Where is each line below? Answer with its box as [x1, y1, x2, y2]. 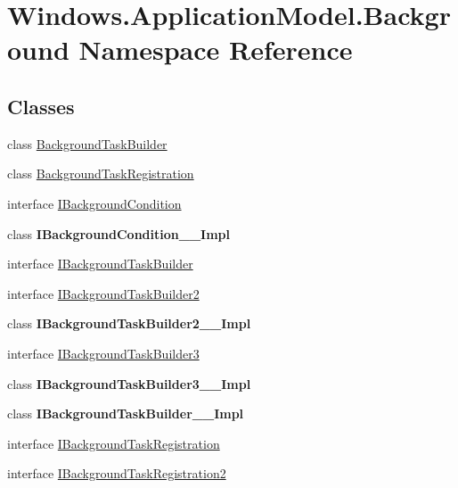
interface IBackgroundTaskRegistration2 [7, 464, 226, 483]
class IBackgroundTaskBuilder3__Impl [7, 374, 251, 393]
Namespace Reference [78, 31, 353, 68]
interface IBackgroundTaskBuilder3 [7, 343, 200, 362]
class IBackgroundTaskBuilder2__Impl [7, 314, 251, 333]
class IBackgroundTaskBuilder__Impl [7, 404, 244, 423]
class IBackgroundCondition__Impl [7, 224, 230, 243]
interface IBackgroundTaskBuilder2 [7, 284, 200, 302]
